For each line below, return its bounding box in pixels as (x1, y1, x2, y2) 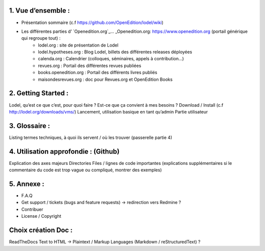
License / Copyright (21, 213, 61, 219)
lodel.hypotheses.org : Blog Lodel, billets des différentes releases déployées (38, 49, 192, 55)
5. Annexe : (9, 180, 45, 188)
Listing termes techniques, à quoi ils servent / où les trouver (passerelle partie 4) (9, 135, 173, 140)
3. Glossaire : (9, 121, 50, 130)
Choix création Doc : (9, 226, 73, 234)
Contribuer (21, 206, 44, 212)
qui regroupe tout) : (21, 35, 61, 41)
